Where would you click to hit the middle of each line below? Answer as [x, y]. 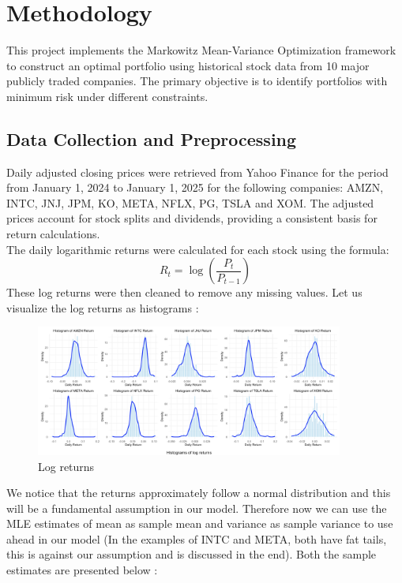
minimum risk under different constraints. [107, 96]
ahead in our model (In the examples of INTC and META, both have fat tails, [197, 538]
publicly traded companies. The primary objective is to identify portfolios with [197, 81]
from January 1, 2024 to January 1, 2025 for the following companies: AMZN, [195, 187]
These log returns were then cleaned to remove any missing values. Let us [184, 292]
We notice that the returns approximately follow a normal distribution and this [199, 493]
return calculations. [53, 234]
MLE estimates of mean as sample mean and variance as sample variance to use [200, 523]
